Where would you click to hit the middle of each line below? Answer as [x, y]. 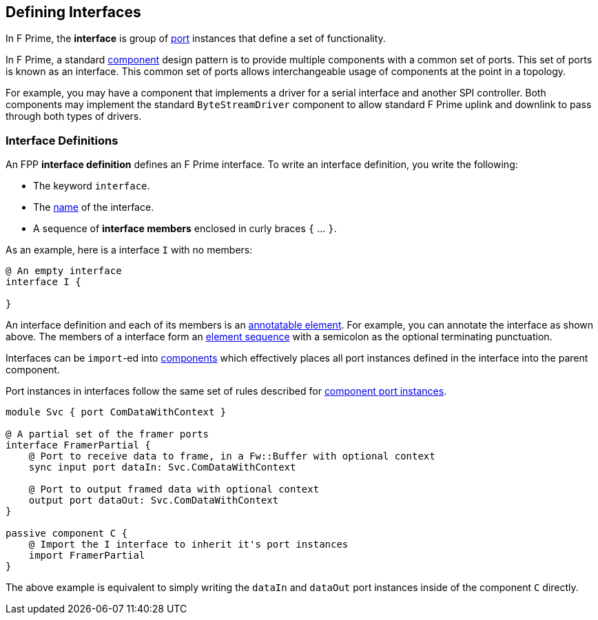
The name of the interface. [94, 207]
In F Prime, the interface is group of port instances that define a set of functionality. [196, 39]
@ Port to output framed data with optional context [174, 489]
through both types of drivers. [74, 116]
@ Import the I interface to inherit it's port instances [188, 545]
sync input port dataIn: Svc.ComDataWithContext [162, 467]
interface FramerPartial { [78, 445]
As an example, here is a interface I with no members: [129, 250]
